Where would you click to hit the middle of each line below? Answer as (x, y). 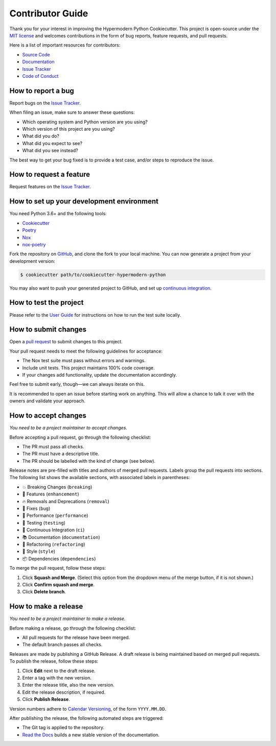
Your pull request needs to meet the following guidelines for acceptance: (86, 351)
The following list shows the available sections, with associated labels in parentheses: (100, 478)
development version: (32, 261)
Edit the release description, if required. (64, 692)
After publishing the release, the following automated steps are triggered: (86, 718)
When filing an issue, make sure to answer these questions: (72, 112)
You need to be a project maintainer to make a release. (67, 619)
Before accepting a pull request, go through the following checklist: (80, 437)
